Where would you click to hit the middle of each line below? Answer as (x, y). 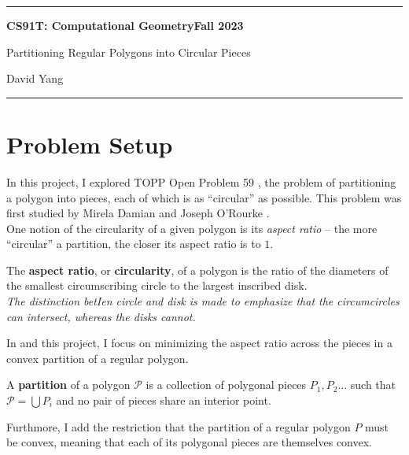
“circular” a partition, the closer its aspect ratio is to (134, 244)
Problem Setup (90, 144)
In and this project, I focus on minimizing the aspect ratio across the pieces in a (199, 343)
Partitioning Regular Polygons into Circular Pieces (129, 52)
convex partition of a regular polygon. (98, 358)
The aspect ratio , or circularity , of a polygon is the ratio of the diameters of (197, 270)
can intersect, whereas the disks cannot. (101, 316)
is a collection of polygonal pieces (226, 385)
